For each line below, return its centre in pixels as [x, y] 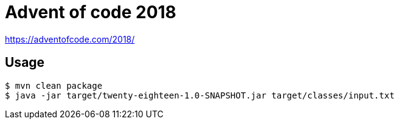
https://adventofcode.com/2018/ [70, 39]
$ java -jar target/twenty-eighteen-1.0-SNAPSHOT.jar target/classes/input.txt [200, 95]
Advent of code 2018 [91, 12]
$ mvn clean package [54, 85]
